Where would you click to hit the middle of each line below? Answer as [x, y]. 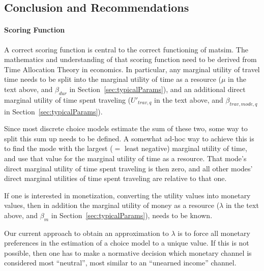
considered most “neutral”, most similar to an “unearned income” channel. [120, 263]
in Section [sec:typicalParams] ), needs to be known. [132, 215]
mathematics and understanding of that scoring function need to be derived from [130, 59]
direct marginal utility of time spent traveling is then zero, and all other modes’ [128, 168]
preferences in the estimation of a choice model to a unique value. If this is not [127, 243]
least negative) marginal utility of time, [186, 148]
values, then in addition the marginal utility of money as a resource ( [112, 205]
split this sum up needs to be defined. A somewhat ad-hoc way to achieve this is [129, 138]
